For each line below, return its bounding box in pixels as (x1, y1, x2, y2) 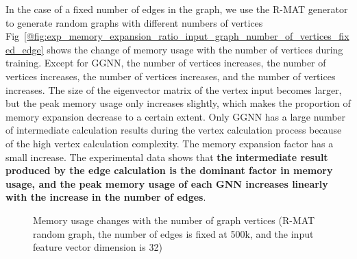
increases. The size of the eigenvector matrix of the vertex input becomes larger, (5, 82, 342, 97)
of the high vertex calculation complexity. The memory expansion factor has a (5, 136, 334, 150)
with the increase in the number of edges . (5, 190, 206, 204)
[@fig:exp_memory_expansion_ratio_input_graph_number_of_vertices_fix (24, 29, 349, 43)
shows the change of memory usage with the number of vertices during (47, 42, 343, 56)
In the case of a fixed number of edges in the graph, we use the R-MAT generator (5, 2, 348, 16)
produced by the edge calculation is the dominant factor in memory (5, 163, 333, 177)
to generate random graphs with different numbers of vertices (5, 15, 263, 29)
